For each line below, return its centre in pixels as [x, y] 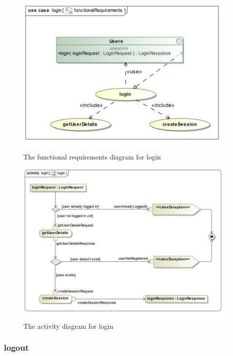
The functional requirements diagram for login [92, 156]
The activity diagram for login [68, 326]
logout [17, 347]
